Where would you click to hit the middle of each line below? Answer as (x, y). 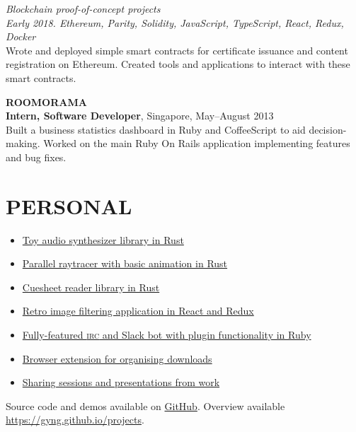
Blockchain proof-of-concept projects (83, 8)
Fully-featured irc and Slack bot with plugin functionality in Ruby (167, 335)
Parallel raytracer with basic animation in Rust (125, 263)
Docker (21, 36)
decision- (328, 129)
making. (23, 143)
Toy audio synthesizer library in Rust (103, 239)
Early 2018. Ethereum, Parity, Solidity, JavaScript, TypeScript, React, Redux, (175, 22)
